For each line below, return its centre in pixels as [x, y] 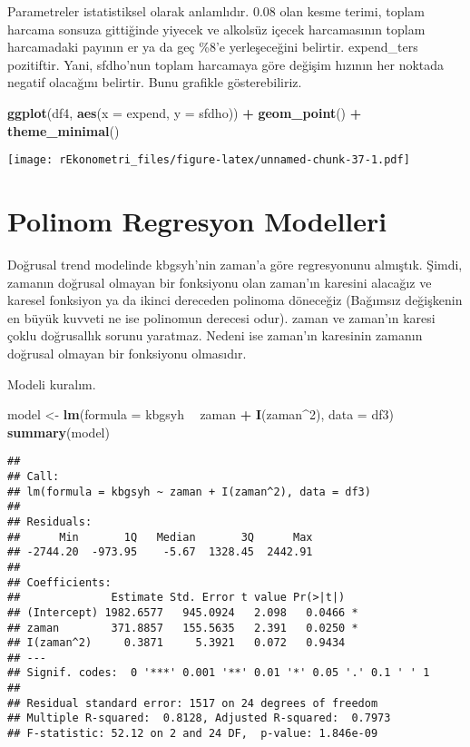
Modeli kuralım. [52, 383]
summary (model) [59, 432]
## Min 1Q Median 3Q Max [160, 537]
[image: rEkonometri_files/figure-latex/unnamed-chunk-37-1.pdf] [209, 160]
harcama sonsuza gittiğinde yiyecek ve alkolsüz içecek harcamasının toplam [216, 29]
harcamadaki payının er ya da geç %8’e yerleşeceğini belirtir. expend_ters [213, 47]
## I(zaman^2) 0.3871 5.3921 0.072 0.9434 [176, 643]
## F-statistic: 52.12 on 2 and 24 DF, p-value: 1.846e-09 [193, 734]
